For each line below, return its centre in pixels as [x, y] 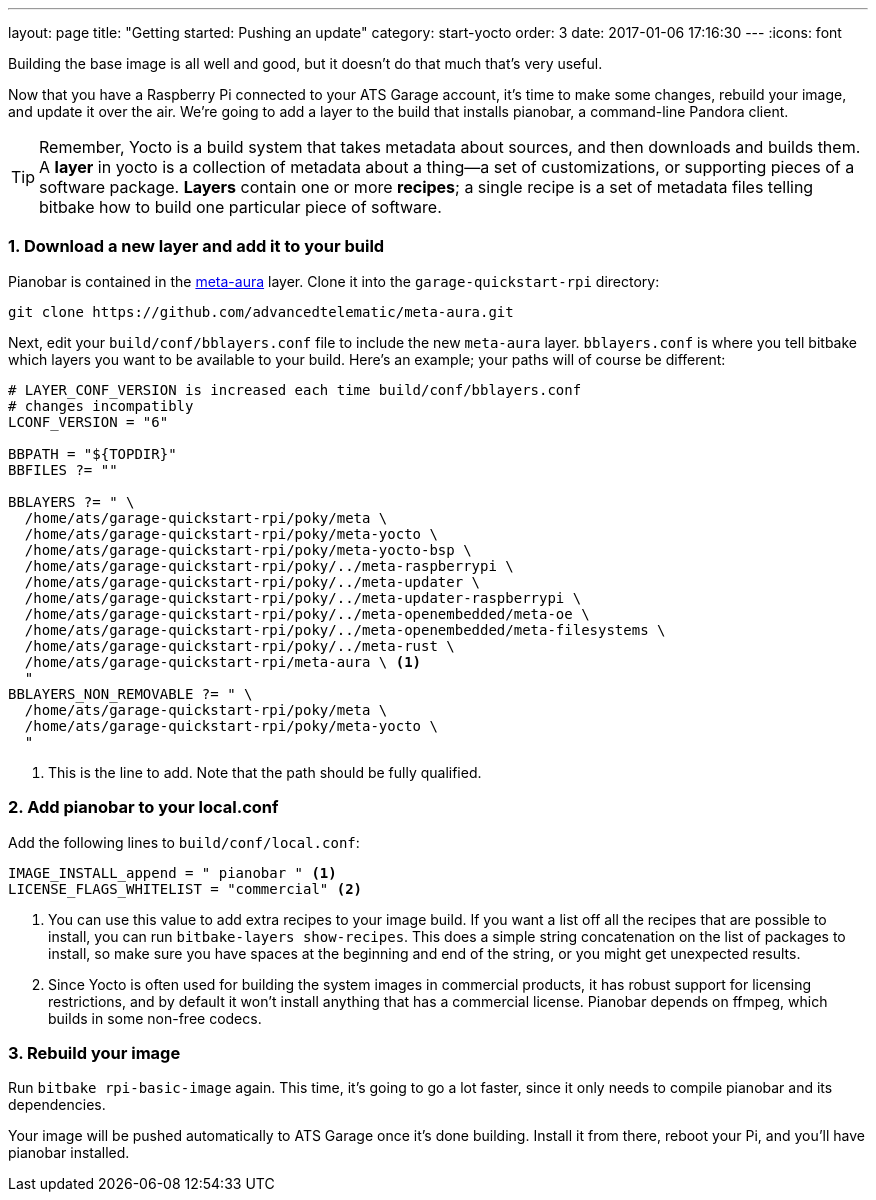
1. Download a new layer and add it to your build [196, 246]
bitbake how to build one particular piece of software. [240, 207]
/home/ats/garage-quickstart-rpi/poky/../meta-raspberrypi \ [269, 565]
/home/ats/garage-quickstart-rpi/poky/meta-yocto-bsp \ [248, 549]
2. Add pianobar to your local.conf [143, 807]
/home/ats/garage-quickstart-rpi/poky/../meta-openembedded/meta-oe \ [307, 613]
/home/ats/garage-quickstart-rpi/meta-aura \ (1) [223, 661]
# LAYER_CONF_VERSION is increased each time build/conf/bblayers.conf [295, 389]
